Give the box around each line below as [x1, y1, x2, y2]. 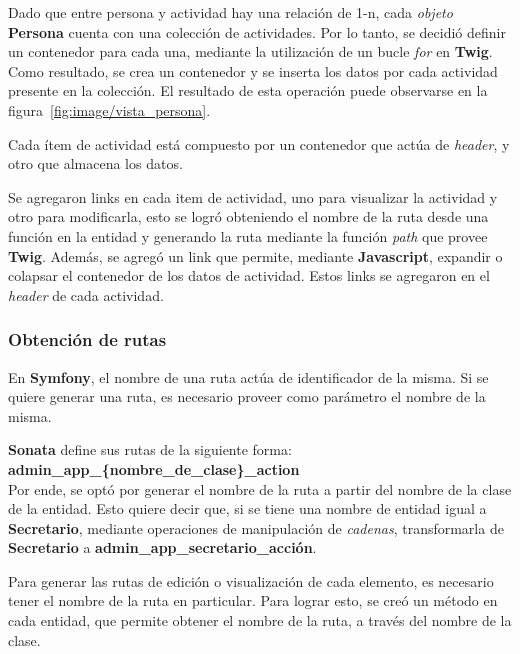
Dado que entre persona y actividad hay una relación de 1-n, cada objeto [8, 2, 453, 22]
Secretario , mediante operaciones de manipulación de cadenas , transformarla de [8, 517, 504, 538]
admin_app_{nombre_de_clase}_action [8, 458, 300, 479]
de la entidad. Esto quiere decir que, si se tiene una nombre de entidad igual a [8, 498, 487, 519]
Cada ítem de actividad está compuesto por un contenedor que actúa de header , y [8, 133, 510, 154]
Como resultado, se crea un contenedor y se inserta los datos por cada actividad [8, 60, 498, 81]
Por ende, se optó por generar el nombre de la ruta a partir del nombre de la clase [8, 478, 512, 499]
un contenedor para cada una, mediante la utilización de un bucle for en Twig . [8, 41, 493, 62]
